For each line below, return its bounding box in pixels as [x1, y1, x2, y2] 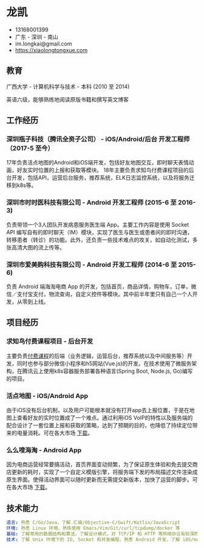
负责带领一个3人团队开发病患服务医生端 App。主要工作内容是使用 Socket [6, 221, 189, 228]
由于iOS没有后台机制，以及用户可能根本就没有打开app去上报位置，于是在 [6, 407, 190, 414]
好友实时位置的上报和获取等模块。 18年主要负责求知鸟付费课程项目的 [16, 166, 189, 174]
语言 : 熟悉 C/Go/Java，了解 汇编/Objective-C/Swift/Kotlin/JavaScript [6, 519, 180, 526]
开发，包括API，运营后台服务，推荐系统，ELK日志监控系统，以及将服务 [11, 174, 190, 181]
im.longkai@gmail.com [15, 40, 72, 47]
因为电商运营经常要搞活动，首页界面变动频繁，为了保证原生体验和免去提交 [6, 461, 192, 468]
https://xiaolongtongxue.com [15, 46, 88, 53]
